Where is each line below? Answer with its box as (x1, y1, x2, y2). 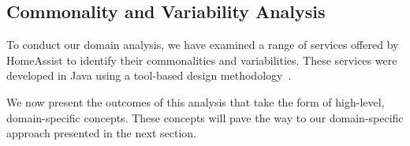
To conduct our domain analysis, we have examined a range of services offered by (6, 36, 399, 53)
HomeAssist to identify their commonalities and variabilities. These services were (6, 51, 397, 68)
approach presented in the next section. (6, 125, 196, 141)
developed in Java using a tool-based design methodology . (6, 67, 292, 84)
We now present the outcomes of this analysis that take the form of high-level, (6, 93, 385, 110)
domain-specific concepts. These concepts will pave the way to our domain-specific (6, 109, 404, 125)
